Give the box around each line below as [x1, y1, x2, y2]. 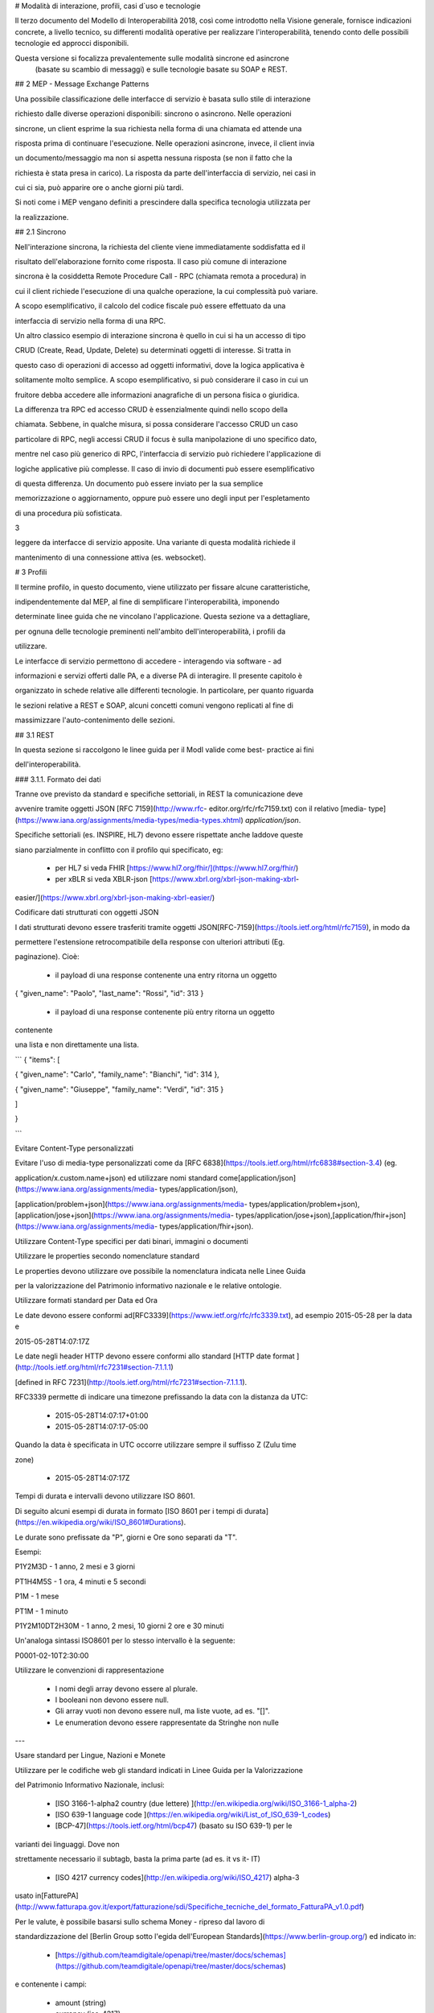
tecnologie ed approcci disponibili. [14, 39, 129, 48]
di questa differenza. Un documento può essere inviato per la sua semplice [14, 478, 264, 488]
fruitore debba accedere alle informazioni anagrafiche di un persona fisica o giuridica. [14, 390, 300, 399]
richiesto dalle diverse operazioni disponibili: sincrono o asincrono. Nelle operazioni [14, 109, 293, 118]
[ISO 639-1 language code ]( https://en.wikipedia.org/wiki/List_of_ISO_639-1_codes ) [55, 1810, 331, 1820]
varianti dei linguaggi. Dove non [14, 1839, 120, 1849]
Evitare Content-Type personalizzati [14, 1143, 134, 1153]
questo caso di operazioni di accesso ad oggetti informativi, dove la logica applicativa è [14, 360, 305, 370]
